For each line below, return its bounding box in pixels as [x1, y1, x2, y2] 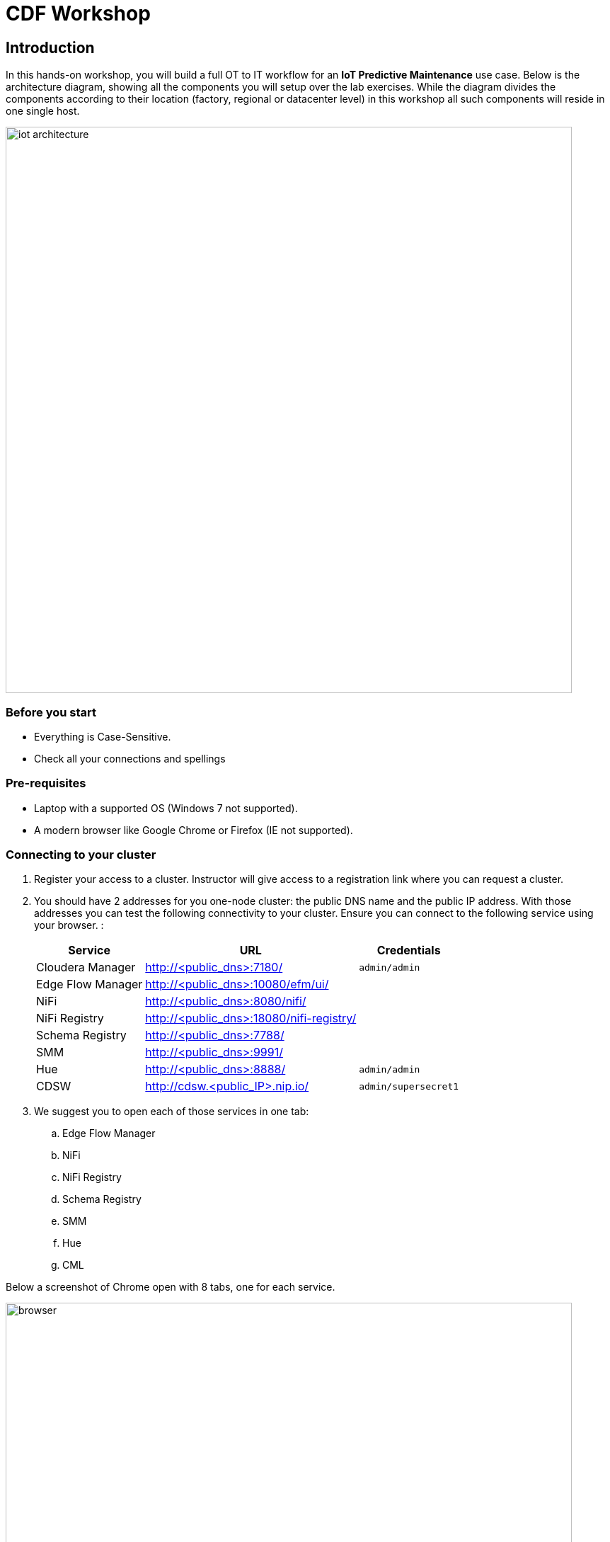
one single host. [6, 105, 80, 118]
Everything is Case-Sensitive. [34, 730, 171, 743]
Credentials [376, 943, 441, 958]
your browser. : [34, 919, 104, 932]
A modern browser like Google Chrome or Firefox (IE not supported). [34, 823, 353, 836]
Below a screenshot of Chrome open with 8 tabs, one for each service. [6, 1281, 335, 1293]
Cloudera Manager [36, 960, 136, 975]
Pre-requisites [6, 776, 86, 791]
